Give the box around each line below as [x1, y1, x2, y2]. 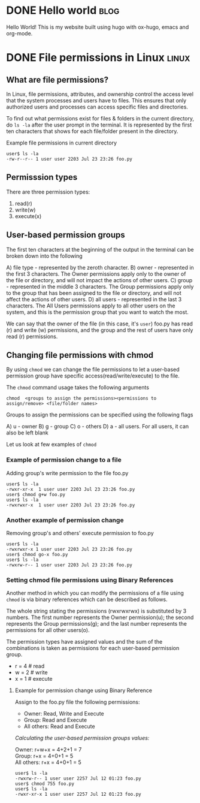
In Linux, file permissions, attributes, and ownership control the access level [6, 90, 193, 98]
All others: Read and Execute [23, 723, 95, 730]
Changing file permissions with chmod [6, 350, 154, 360]
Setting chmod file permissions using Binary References [6, 576, 174, 584]
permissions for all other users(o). [6, 627, 90, 634]
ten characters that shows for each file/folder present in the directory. [6, 127, 178, 135]
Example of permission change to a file [6, 456, 122, 464]
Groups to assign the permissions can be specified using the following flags [6, 411, 193, 418]
